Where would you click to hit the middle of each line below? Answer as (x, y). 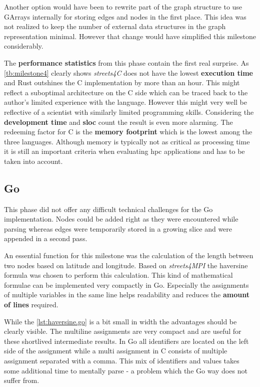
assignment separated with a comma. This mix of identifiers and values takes (122, 361)
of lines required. (31, 305)
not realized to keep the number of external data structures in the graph (115, 26)
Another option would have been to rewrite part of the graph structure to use (123, 7)
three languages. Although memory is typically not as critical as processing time (127, 141)
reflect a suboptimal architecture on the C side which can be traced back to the (126, 92)
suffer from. (22, 380)
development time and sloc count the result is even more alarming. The (118, 122)
